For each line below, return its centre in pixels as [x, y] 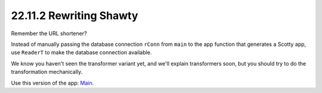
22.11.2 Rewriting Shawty [75, 15]
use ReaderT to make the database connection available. [81, 52]
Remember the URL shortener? [49, 33]
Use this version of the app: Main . [52, 83]
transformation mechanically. [47, 72]
